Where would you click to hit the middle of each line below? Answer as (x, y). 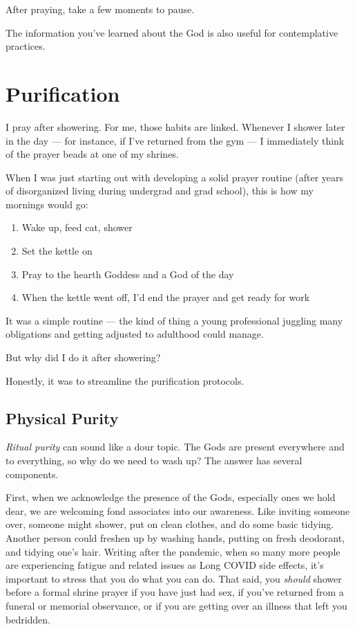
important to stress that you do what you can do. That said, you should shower (174, 578)
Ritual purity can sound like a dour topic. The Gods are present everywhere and (175, 447)
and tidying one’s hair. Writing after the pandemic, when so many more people (173, 551)
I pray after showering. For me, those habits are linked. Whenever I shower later (175, 126)
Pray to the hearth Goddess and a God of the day (128, 274)
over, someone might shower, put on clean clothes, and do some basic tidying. (170, 524)
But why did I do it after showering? (83, 357)
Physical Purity (62, 418)
